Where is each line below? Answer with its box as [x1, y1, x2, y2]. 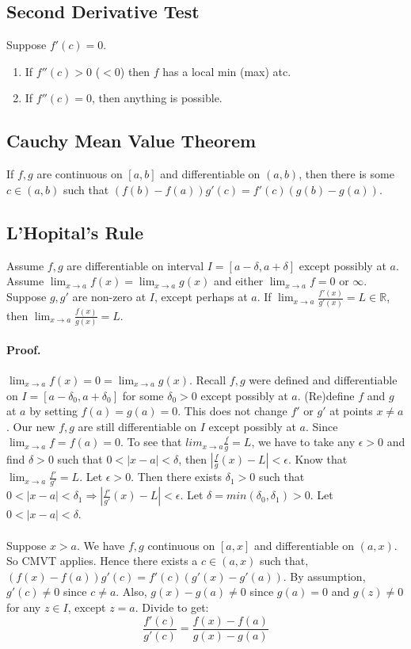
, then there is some [299, 166, 394, 182]
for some [122, 387, 164, 403]
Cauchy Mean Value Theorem [6, 128, 257, 153]
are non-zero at [72, 288, 147, 305]
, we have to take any [251, 433, 356, 450]
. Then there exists [131, 468, 223, 485]
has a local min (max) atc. [162, 63, 291, 79]
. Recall [189, 371, 226, 387]
